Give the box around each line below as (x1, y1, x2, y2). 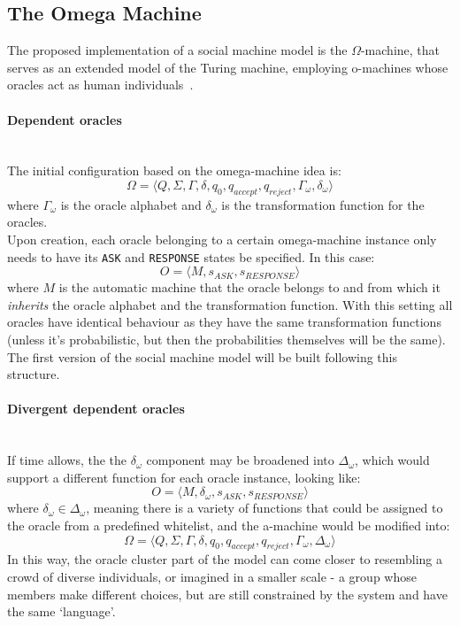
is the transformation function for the (221, 195, 425, 213)
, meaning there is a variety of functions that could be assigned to (86, 498, 443, 517)
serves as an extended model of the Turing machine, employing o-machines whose (7, 58, 448, 76)
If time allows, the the (7, 451, 127, 469)
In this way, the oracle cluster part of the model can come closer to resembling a (7, 550, 442, 568)
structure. (7, 365, 60, 383)
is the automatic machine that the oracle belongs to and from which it (58, 278, 441, 297)
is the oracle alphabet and (60, 195, 202, 213)
